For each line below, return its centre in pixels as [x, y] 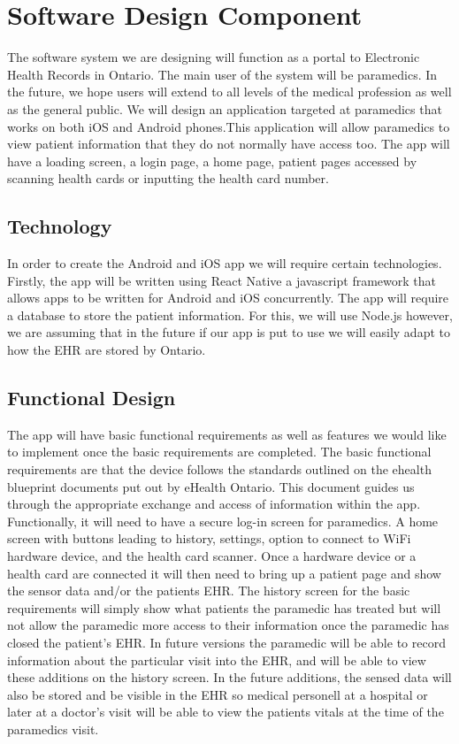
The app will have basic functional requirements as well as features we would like [227, 434]
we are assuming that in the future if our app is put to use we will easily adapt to [229, 332]
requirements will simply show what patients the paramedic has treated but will [224, 607]
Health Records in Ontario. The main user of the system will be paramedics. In [222, 74]
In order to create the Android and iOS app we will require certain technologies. [225, 263]
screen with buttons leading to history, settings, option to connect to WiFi [209, 538]
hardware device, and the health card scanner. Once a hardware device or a [212, 556]
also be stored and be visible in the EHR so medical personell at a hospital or [218, 694]
